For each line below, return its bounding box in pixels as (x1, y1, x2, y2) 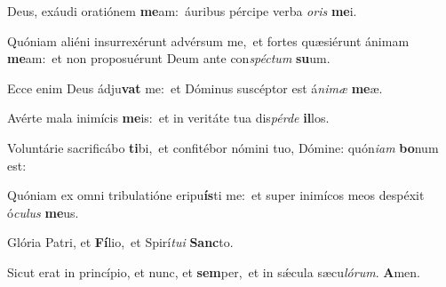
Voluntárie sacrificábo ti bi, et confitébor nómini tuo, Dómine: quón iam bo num (7, 138, 439, 156)
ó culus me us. (7, 203, 79, 221)
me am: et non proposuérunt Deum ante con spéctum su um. (7, 49, 331, 68)
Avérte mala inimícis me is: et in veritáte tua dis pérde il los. (7, 108, 330, 127)
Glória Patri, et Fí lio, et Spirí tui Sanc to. (7, 233, 234, 251)
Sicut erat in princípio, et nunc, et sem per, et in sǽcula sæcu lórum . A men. (7, 262, 420, 281)
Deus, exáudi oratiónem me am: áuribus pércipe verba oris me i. (7, 2, 357, 20)
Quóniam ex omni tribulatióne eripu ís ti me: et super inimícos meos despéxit (7, 186, 425, 204)
